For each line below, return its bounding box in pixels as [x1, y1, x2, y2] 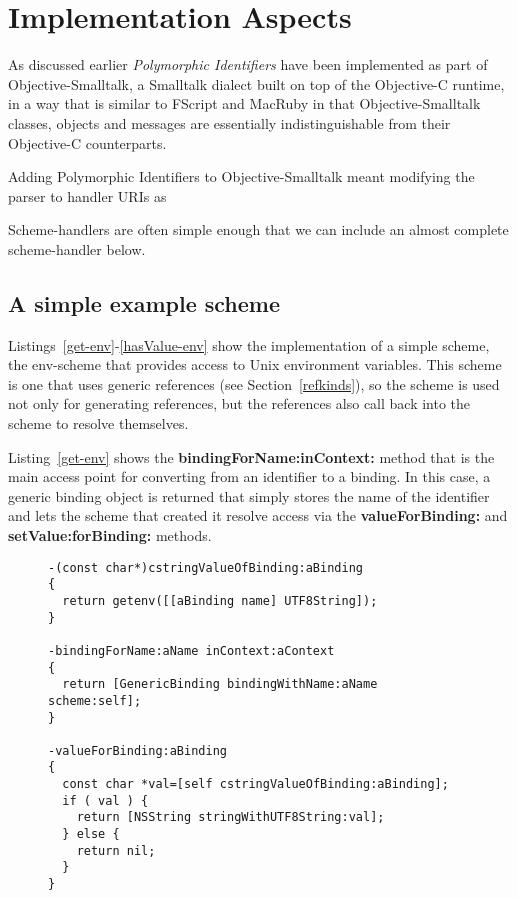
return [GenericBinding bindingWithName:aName [62, 677, 378, 692]
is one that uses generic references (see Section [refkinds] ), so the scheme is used [8, 373, 500, 394]
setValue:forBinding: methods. [8, 525, 212, 546]
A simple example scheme [8, 287, 281, 318]
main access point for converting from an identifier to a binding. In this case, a [8, 466, 491, 487]
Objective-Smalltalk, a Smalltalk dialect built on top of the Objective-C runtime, [8, 73, 505, 94]
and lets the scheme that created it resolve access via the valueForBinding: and [8, 505, 508, 526]
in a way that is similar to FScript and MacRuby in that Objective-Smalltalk [8, 93, 481, 114]
